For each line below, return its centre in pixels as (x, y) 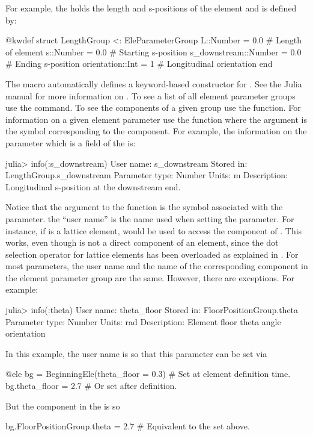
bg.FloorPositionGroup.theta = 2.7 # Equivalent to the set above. (128, 426)
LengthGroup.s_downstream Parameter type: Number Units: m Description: (147, 175)
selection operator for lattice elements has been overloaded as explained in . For (152, 254)
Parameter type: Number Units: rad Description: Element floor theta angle (143, 321)
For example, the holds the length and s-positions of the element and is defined (151, 8)
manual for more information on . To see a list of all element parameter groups (150, 95)
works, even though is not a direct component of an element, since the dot (142, 242)
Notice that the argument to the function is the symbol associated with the (144, 207)
